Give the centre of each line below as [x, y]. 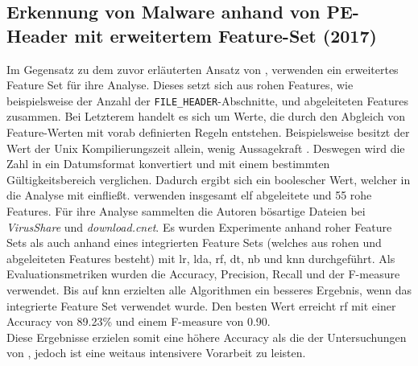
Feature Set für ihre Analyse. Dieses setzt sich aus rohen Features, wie [180, 85]
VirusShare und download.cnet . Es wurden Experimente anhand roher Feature [199, 226]
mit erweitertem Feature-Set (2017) [226, 35]
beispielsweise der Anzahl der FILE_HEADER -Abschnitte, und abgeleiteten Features [208, 100]
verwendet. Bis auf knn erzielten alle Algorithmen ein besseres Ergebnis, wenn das [209, 289]
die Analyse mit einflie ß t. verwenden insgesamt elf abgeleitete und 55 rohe [189, 195]
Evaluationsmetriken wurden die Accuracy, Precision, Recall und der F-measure [203, 274]
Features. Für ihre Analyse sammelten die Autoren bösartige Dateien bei [186, 211]
